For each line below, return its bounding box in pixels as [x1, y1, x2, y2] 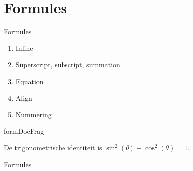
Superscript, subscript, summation [15, 59, 120, 70]
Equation [15, 76, 44, 86]
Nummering [15, 109, 52, 120]
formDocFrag [4, 126, 44, 136]
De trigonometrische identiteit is [4, 142, 102, 153]
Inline [15, 43, 33, 53]
